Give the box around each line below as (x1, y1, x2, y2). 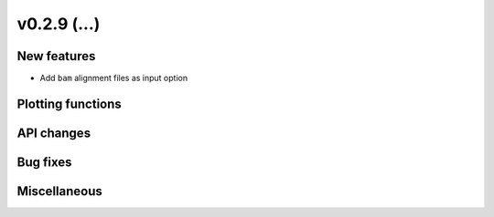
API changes (16, 125, 91, 140)
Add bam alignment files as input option (39, 73, 188, 84)
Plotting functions (16, 96, 123, 111)
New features (16, 48, 96, 64)
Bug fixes (16, 154, 72, 170)
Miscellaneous (16, 183, 102, 199)
